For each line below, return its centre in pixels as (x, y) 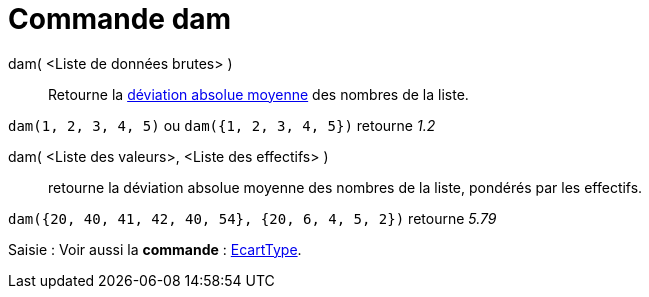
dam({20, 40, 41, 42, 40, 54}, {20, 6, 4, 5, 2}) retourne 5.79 (252, 218)
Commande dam (120, 19)
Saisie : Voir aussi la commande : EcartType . (155, 249)
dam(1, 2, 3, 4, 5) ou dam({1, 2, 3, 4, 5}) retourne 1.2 (222, 125)
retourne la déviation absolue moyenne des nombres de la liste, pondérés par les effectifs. (345, 187)
